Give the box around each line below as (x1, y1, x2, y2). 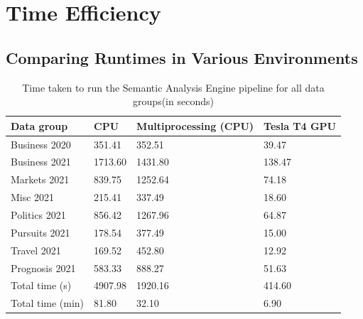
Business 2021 (11, 154, 71, 169)
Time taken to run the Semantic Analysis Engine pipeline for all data (22, 80, 325, 94)
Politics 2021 (11, 207, 66, 222)
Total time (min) (11, 296, 85, 310)
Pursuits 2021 (11, 225, 70, 239)
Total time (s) (11, 278, 72, 293)
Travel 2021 (11, 242, 61, 257)
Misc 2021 (11, 190, 55, 205)
